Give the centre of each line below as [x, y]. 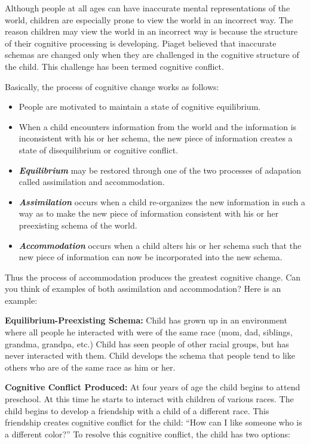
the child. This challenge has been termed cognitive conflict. [114, 66]
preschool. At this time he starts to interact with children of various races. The [149, 399]
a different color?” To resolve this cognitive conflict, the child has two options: [148, 434]
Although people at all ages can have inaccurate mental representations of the [148, 8]
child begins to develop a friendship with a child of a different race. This [137, 410]
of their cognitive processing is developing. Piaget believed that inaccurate [141, 43]
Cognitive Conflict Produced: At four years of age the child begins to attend [153, 387]
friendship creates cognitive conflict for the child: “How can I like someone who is [154, 422]
